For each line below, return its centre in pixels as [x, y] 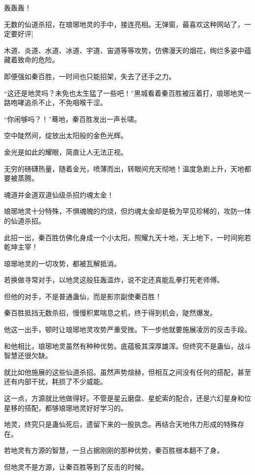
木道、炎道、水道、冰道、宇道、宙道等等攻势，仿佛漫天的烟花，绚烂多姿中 [124, 50]
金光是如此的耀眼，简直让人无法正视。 [66, 152]
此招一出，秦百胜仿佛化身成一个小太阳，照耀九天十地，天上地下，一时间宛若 [127, 237]
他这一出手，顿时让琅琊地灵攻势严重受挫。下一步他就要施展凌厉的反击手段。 [127, 329]
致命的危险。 [38, 60]
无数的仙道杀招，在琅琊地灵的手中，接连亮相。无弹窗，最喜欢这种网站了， [124, 24]
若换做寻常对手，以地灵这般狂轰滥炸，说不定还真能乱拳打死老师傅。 [114, 280]
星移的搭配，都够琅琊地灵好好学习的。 [66, 407]
